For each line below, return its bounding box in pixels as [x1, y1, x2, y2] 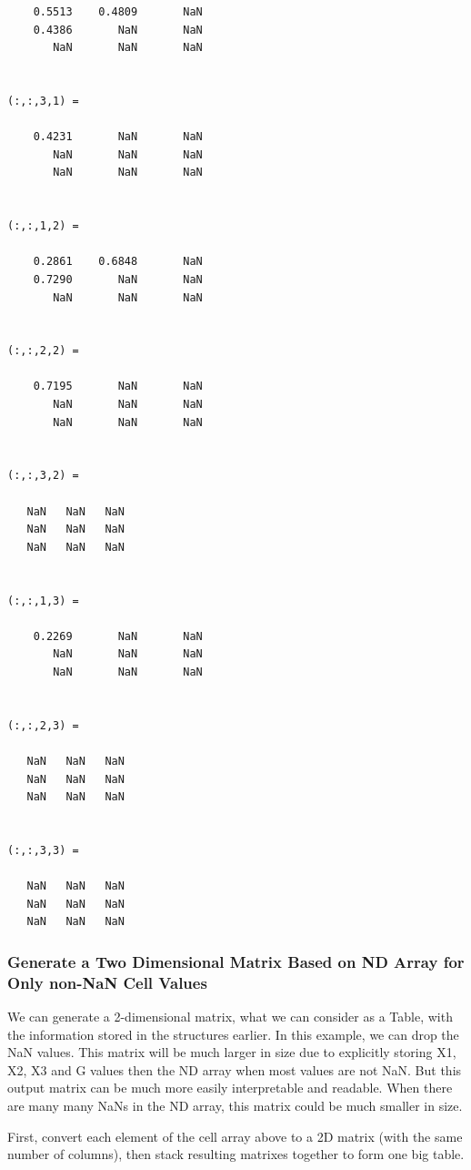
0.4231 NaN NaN [33, 130, 203, 144]
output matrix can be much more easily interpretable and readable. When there [7, 1078, 453, 1097]
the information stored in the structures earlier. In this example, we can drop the [7, 1024, 459, 1043]
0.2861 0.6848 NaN [33, 255, 203, 269]
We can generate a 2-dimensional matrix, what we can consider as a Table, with [7, 1007, 453, 1026]
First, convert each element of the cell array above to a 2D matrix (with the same [7, 1126, 463, 1145]
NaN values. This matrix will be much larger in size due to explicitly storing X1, [7, 1043, 456, 1062]
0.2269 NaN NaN [33, 629, 203, 643]
